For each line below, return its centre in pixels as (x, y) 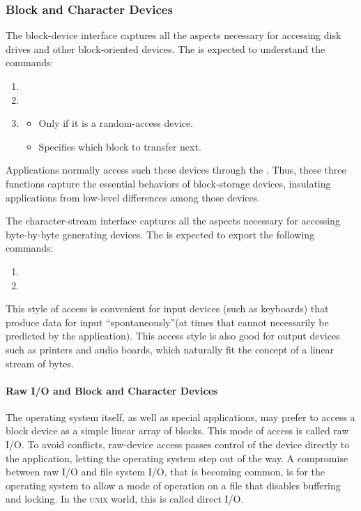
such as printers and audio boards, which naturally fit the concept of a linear (170, 349)
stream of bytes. (40, 363)
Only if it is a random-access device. (116, 123)
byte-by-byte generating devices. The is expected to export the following (160, 234)
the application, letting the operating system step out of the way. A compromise (177, 458)
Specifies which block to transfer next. (120, 146)
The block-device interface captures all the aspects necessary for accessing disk (174, 35)
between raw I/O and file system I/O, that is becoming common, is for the (166, 472)
